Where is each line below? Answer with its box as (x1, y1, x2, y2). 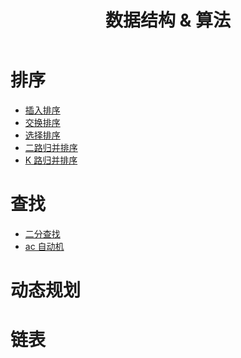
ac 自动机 (24, 240, 65, 252)
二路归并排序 (24, 141, 78, 153)
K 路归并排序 (24, 154, 78, 166)
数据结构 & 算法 (104, 9, 232, 32)
